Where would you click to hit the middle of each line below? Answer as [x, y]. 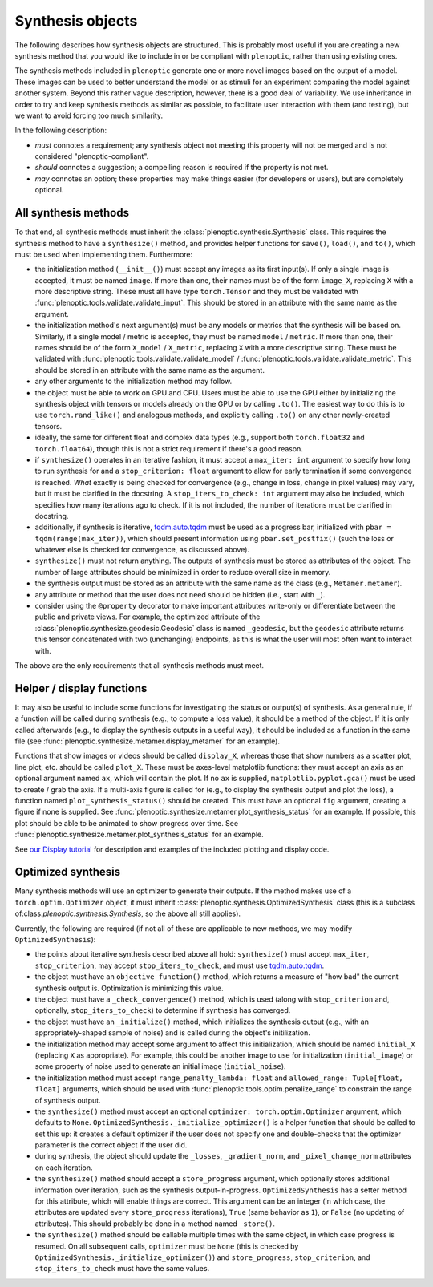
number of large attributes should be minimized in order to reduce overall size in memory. [183, 572]
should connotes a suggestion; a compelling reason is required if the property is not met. [182, 168]
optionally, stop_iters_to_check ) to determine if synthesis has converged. [163, 1010]
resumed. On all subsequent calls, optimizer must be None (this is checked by [167, 1246]
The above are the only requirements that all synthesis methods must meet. [140, 665]
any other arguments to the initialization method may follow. [134, 382]
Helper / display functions [81, 688]
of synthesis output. [68, 1100]
